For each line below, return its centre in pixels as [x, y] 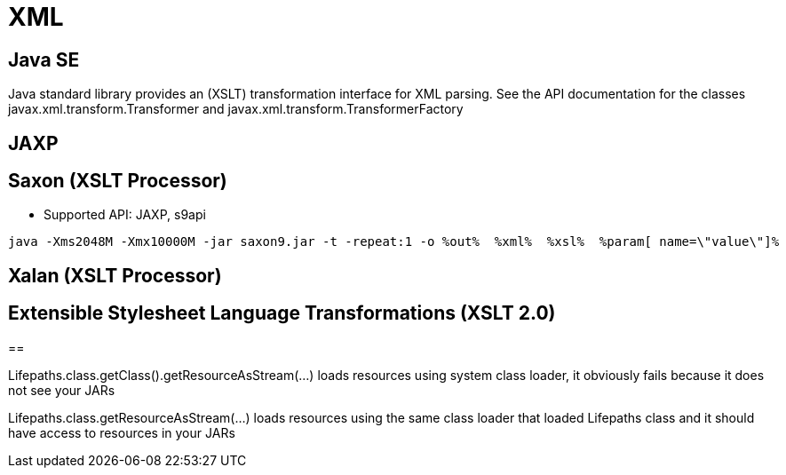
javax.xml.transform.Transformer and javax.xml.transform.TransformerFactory [236, 109]
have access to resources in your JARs [122, 432]
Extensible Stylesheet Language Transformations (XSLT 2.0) [282, 313]
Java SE [44, 59]
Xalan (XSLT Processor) [115, 275]
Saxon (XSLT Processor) [118, 181]
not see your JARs [62, 390]
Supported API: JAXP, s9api [125, 215]
